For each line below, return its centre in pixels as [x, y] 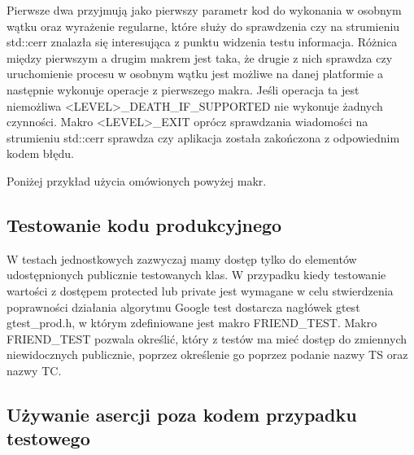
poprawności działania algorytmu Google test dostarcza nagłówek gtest [183, 306]
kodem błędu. [40, 153]
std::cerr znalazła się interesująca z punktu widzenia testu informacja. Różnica [202, 42]
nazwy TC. [34, 370]
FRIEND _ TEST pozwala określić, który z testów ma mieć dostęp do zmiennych [207, 338]
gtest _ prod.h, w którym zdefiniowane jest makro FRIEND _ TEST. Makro [192, 323]
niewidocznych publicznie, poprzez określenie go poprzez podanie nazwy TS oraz [207, 354]
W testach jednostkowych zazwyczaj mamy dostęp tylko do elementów [182, 258]
